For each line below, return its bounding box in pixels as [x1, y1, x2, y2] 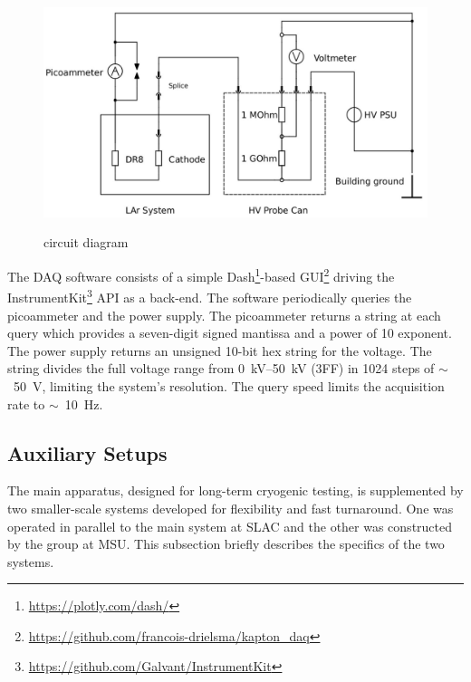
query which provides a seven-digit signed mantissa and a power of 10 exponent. [7, 323, 452, 342]
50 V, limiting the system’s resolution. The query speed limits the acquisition [13, 376, 445, 395]
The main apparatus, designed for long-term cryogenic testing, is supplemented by [7, 481, 464, 500]
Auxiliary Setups [7, 438, 168, 466]
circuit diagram [43, 233, 129, 252]
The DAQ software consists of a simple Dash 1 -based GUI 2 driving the [7, 264, 395, 285]
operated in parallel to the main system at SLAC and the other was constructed [7, 516, 453, 535]
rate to [7, 394, 45, 413]
